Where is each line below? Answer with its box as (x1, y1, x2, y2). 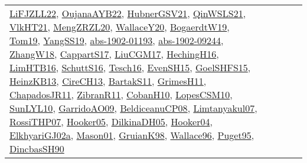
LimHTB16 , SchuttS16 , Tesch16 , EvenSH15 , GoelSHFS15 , (9, 61, 251, 74)
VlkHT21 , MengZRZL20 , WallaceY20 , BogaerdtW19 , (9, 20, 230, 34)
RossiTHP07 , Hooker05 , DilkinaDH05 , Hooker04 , (9, 115, 213, 128)
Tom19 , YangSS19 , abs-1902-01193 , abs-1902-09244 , (9, 34, 224, 47)
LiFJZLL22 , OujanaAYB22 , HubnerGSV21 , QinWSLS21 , (9, 6, 246, 20)
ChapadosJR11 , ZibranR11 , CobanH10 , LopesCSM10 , (9, 88, 233, 101)
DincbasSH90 (9, 142, 64, 155)
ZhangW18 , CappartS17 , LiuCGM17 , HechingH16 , (9, 47, 219, 61)
